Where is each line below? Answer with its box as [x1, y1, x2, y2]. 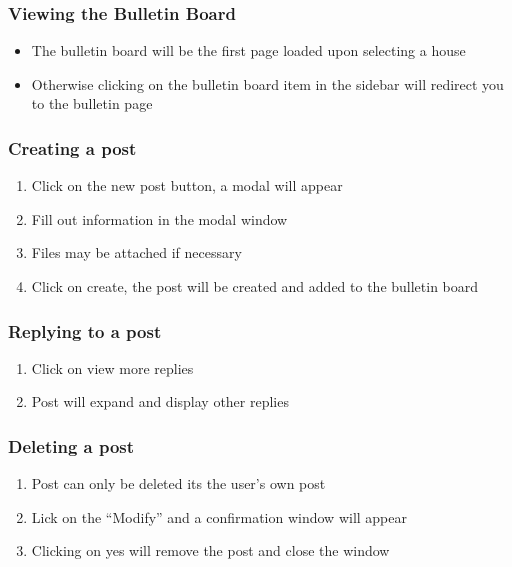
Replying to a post [8, 318, 162, 343]
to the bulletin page [31, 93, 153, 114]
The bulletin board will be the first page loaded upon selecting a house [31, 40, 466, 61]
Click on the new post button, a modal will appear [31, 175, 343, 196]
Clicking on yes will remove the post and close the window [31, 540, 390, 561]
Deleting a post [8, 433, 135, 458]
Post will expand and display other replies [31, 391, 289, 412]
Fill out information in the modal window [31, 208, 288, 229]
